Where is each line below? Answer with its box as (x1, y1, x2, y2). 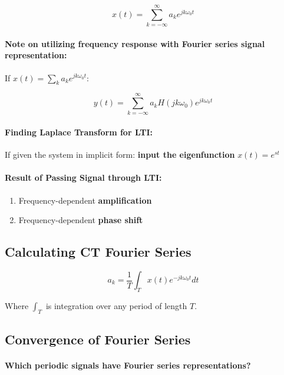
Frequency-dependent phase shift (18, 214, 143, 226)
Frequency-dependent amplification (18, 194, 152, 206)
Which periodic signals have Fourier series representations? (5, 359, 251, 371)
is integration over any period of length (45, 299, 187, 311)
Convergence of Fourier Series (5, 330, 191, 348)
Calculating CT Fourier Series (5, 243, 191, 261)
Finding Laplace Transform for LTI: (5, 126, 153, 138)
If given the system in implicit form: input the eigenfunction (5, 148, 235, 161)
